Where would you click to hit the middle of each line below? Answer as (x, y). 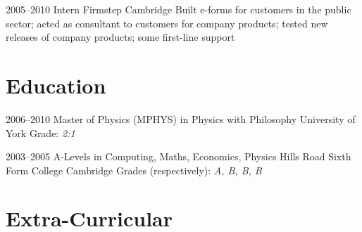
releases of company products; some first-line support (120, 37)
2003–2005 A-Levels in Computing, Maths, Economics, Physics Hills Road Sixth (179, 156)
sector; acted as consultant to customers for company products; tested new (167, 23)
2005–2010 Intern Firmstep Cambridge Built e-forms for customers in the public (179, 9)
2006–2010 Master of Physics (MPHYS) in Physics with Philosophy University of (181, 118)
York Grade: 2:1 (40, 133)
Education (56, 85)
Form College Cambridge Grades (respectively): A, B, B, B (134, 170)
